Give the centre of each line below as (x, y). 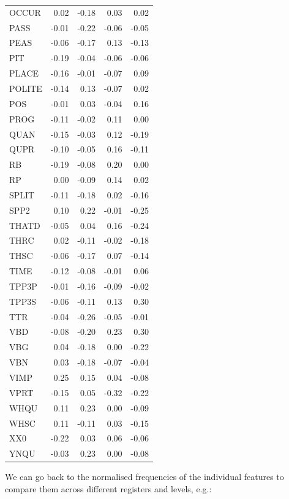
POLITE (26, 88)
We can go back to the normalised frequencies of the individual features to (144, 477)
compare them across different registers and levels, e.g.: (108, 488)
